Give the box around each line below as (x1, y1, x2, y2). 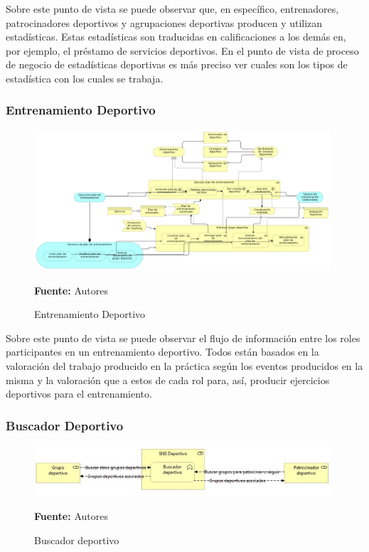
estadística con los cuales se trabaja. (6, 70, 164, 85)
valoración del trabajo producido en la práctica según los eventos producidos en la (6, 359, 363, 373)
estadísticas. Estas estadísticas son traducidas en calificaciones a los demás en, (6, 29, 346, 44)
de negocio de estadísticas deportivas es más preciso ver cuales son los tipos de (6, 57, 348, 72)
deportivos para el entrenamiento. (6, 386, 152, 401)
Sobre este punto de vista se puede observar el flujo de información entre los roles (6, 330, 360, 345)
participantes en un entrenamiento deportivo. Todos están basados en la (6, 344, 319, 359)
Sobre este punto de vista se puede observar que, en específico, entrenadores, (6, 1, 339, 16)
